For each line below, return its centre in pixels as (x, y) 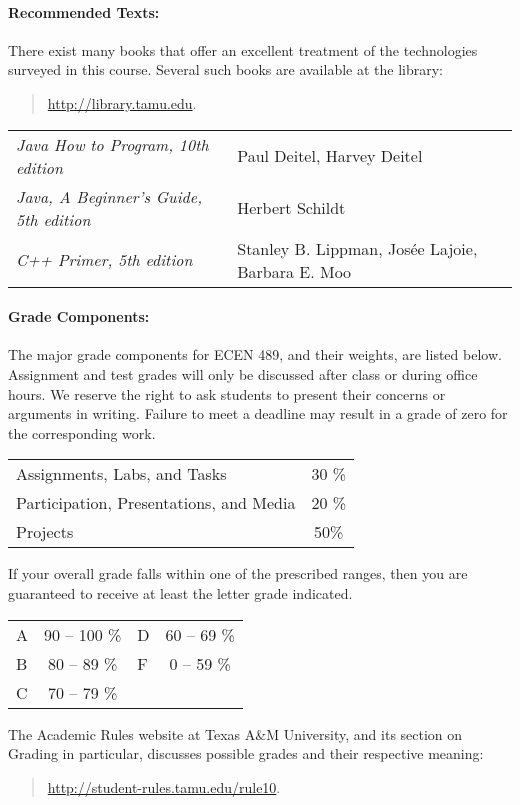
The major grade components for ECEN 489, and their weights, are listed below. (255, 354)
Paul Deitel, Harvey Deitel (330, 156)
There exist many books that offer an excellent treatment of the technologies (243, 49)
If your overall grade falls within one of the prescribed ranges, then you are (238, 573)
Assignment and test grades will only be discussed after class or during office (243, 373)
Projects (45, 532)
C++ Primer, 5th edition (104, 260)
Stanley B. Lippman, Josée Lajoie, (357, 248)
